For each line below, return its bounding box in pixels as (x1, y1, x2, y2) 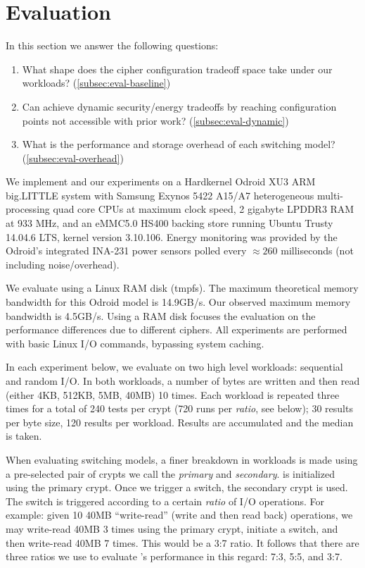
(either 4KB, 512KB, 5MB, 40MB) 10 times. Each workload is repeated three (6, 387, 340, 402)
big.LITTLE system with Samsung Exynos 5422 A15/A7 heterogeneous (6, 187, 314, 202)
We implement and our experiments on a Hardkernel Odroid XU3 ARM (6, 174, 316, 189)
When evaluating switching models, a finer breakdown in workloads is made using (6, 452, 358, 467)
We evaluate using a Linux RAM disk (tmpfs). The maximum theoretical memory (6, 280, 359, 295)
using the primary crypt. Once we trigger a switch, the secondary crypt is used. (6, 480, 348, 495)
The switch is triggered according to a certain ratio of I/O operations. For (6, 493, 324, 508)
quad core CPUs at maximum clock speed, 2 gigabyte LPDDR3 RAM (53, 202, 354, 216)
